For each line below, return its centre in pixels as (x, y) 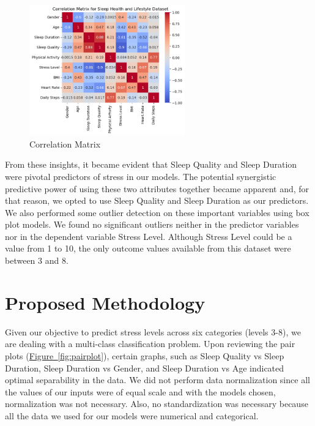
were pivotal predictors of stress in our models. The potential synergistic (141, 176)
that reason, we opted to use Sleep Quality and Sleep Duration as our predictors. (157, 200)
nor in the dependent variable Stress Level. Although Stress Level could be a (149, 236)
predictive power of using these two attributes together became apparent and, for (157, 188)
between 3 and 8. (37, 260)
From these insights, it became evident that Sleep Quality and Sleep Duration (151, 164)
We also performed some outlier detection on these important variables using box (157, 212)
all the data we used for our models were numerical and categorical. (132, 415)
